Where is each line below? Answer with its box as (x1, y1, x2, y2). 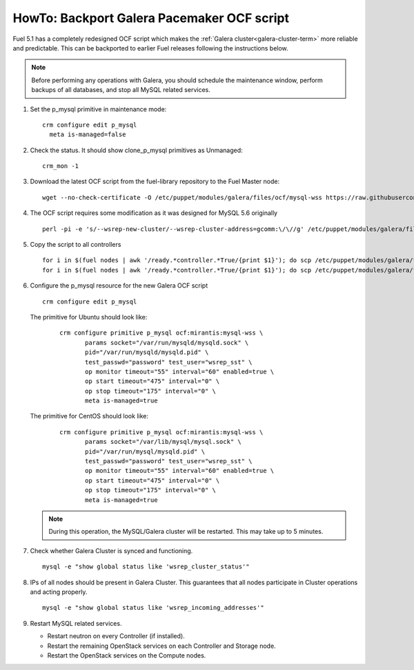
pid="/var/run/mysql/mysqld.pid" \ (85, 447, 206, 456)
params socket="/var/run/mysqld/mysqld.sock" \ (85, 339, 249, 346)
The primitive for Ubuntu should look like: (30, 313, 148, 321)
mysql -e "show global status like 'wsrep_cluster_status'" (42, 563, 250, 570)
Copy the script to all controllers (30, 241, 121, 249)
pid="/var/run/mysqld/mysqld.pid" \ (85, 348, 209, 356)
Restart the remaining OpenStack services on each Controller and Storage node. (47, 642, 276, 650)
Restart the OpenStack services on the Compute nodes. (47, 651, 206, 660)
